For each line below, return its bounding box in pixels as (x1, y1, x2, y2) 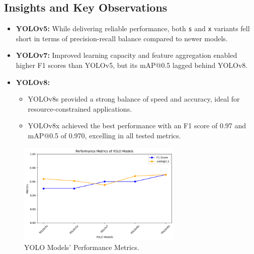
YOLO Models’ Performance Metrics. (24, 242, 139, 252)
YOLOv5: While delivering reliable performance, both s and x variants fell (16, 23, 250, 34)
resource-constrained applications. (28, 103, 132, 114)
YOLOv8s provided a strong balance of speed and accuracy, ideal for (28, 94, 240, 104)
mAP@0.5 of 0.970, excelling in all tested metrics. (28, 130, 181, 141)
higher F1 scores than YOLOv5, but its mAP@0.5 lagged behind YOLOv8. (16, 60, 248, 70)
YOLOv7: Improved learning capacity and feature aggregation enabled (16, 50, 237, 60)
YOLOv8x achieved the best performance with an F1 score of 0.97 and (28, 120, 246, 131)
